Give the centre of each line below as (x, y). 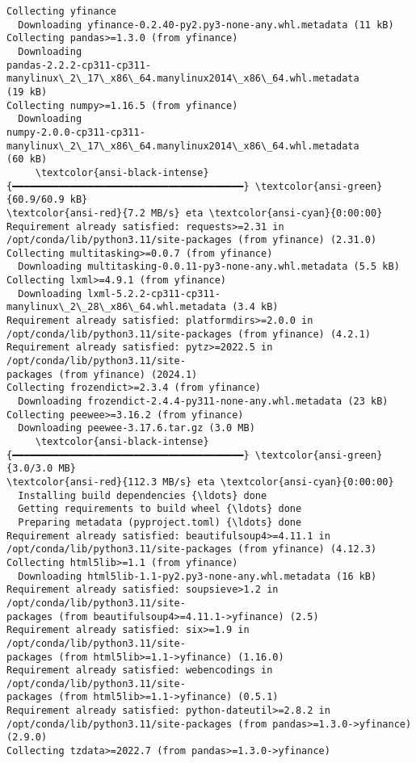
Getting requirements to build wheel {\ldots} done (160, 509)
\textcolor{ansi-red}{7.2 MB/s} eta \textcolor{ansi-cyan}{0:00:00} (195, 213)
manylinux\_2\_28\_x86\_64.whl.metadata (117, 307)
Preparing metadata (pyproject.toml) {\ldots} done (160, 522)
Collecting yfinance (62, 11)
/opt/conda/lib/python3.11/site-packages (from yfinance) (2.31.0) (192, 240)
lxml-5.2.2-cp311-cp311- (154, 293)
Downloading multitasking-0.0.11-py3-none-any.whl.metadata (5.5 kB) (209, 267)
